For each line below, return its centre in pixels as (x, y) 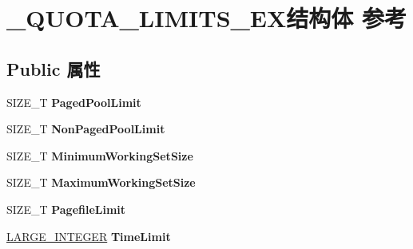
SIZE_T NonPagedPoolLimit (86, 129)
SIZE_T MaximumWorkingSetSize (101, 182)
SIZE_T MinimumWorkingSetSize (100, 155)
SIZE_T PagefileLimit (66, 209)
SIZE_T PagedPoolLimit (74, 102)
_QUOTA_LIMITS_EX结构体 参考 (207, 18)
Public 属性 (54, 68)
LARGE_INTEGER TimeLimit (89, 236)
